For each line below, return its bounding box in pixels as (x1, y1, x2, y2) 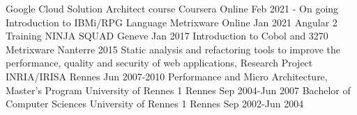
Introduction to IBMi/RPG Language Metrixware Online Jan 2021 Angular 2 (6, 15, 337, 29)
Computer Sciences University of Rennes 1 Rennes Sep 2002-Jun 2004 (6, 96, 304, 111)
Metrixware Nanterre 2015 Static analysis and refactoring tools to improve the (6, 42, 341, 56)
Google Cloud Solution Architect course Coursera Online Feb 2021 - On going (6, 1, 339, 15)
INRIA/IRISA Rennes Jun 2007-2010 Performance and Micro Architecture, (6, 69, 328, 83)
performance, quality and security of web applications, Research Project (6, 55, 313, 70)
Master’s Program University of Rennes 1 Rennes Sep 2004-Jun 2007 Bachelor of (6, 82, 351, 97)
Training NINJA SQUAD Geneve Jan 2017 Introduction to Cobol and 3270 (6, 28, 328, 43)
